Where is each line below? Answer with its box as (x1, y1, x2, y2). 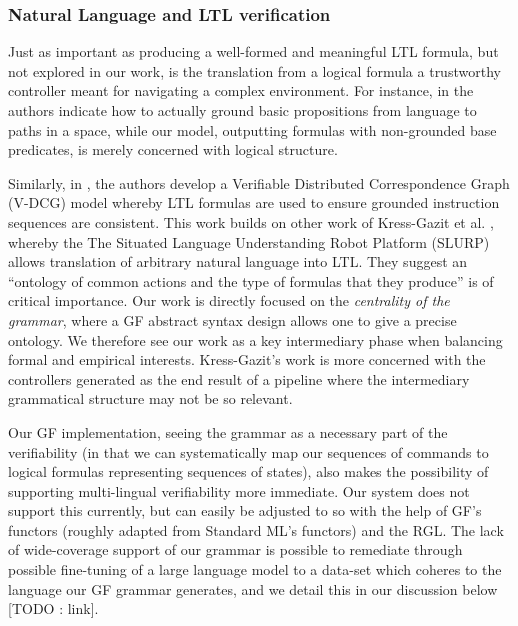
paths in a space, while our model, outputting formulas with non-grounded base (8, 119, 497, 140)
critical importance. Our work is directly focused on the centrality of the (8, 290, 450, 311)
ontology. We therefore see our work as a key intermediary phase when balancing (8, 329, 503, 350)
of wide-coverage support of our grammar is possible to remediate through (8, 539, 463, 560)
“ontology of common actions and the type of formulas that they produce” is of (8, 270, 494, 291)
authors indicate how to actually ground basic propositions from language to (8, 100, 477, 120)
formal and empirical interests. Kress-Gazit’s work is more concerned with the (8, 349, 486, 370)
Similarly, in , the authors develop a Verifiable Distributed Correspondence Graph (8, 172, 510, 193)
